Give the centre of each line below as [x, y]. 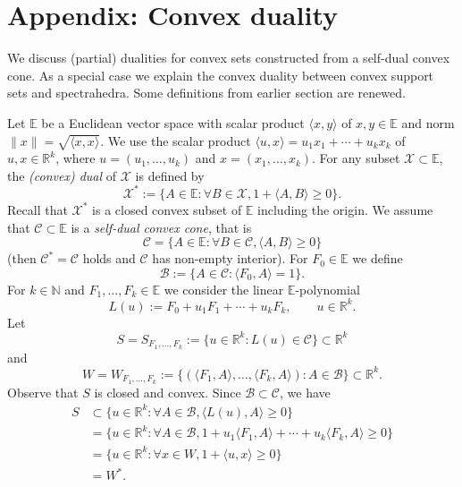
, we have [305, 392]
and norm [428, 122]
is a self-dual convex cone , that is [161, 227]
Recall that [38, 209]
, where [76, 158]
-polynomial [328, 289]
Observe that [43, 392]
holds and [109, 258]
